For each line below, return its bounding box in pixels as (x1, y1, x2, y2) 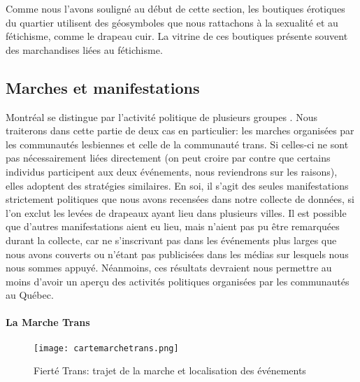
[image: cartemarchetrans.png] (34, 343, 179, 353)
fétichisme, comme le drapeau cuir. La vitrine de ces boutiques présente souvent (6, 29, 348, 43)
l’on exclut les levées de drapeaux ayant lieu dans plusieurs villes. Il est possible (6, 205, 347, 220)
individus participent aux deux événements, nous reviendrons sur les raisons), (6, 164, 338, 178)
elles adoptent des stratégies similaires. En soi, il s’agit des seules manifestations (6, 178, 349, 192)
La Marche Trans (6, 315, 90, 330)
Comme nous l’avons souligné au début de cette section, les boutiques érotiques (6, 1, 345, 15)
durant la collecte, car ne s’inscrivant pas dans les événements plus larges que (6, 232, 337, 247)
